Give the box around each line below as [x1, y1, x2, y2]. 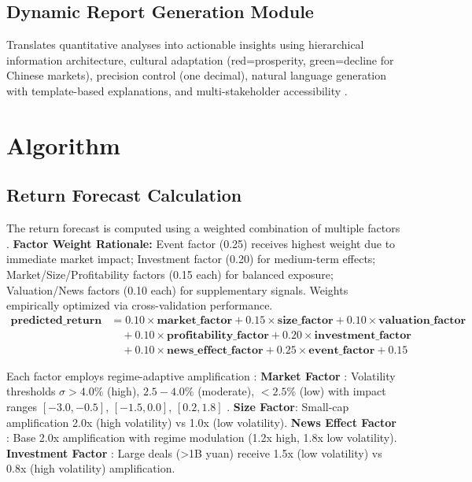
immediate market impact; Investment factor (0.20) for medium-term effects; [6, 250, 376, 267]
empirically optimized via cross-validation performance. [6, 297, 273, 313]
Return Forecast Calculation [6, 183, 242, 207]
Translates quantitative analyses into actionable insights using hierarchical [6, 36, 364, 53]
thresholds [6, 383, 56, 399]
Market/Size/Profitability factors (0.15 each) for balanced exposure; [6, 265, 334, 282]
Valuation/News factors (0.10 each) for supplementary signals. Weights [6, 281, 348, 298]
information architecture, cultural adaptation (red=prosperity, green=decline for [6, 51, 394, 68]
